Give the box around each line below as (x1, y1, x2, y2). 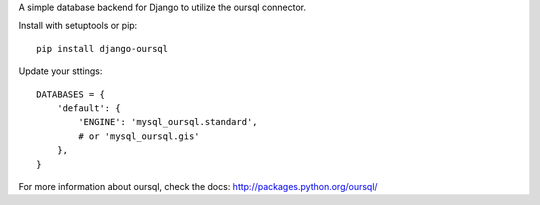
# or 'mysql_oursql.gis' (78, 130, 200, 142)
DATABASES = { (36, 88, 105, 100)
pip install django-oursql (36, 43, 169, 54)
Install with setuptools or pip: (18, 20, 138, 32)
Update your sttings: (18, 65, 103, 77)
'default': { (56, 102, 121, 114)
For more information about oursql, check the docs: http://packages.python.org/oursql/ (18, 180, 379, 192)
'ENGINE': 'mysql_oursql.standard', (78, 116, 259, 128)
